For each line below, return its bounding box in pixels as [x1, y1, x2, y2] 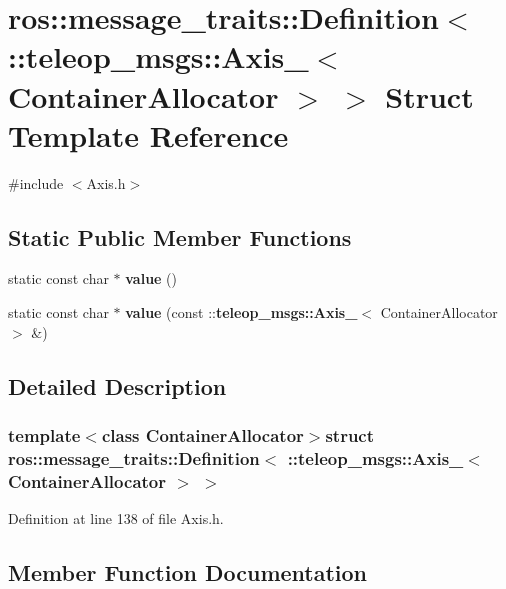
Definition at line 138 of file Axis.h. [8, 508, 224, 529]
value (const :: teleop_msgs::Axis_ [125, 302, 358, 323]
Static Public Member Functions [8, 221, 352, 252]
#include [8, 172, 64, 193]
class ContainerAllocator [101, 422, 304, 447]
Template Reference [8, 114, 289, 155]
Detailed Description [8, 370, 227, 401]
